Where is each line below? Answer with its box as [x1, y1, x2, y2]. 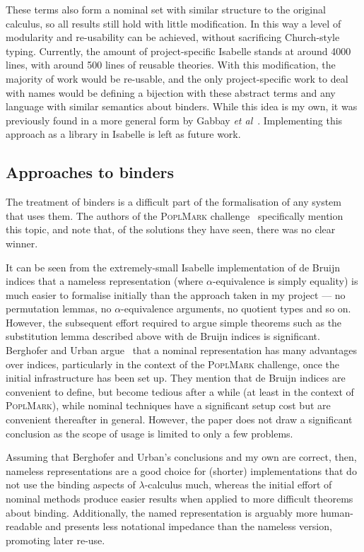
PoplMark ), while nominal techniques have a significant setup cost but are [6, 398, 331, 413]
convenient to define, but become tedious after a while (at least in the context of [6, 384, 354, 399]
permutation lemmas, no [6, 301, 112, 316]
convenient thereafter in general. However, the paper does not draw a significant [6, 412, 353, 427]
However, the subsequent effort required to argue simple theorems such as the [6, 315, 342, 329]
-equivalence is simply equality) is [212, 274, 358, 288]
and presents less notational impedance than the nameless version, [45, 519, 332, 534]
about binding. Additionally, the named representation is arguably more [6, 505, 317, 519]
